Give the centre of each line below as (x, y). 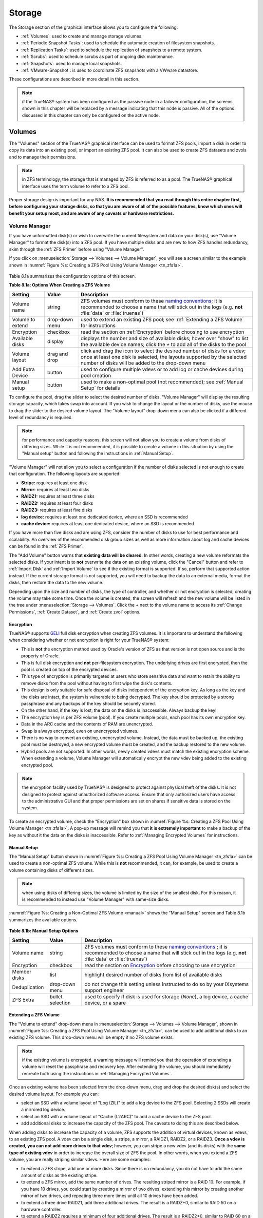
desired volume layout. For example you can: (54, 1094)
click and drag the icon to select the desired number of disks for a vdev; (163, 351)
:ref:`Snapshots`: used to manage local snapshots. (72, 63)
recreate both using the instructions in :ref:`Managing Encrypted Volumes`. (97, 1073)
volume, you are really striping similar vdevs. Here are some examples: (80, 1160)
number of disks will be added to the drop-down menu (143, 363)
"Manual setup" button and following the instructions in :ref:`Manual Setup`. (98, 454)
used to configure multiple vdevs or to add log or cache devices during (162, 369)
